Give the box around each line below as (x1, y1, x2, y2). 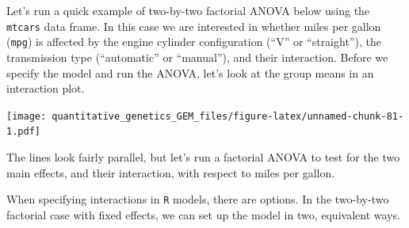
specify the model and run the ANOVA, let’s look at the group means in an (6, 64, 374, 81)
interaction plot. (6, 80, 85, 97)
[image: (6, 110, 47, 122)
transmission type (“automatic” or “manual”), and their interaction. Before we (6, 48, 388, 65)
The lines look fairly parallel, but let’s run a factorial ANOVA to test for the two (6, 149, 400, 165)
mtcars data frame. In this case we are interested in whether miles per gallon (6, 17, 381, 34)
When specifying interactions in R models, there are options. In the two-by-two (6, 191, 389, 207)
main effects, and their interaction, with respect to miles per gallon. (6, 164, 335, 180)
